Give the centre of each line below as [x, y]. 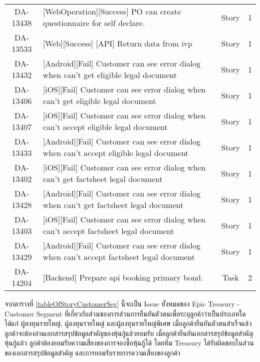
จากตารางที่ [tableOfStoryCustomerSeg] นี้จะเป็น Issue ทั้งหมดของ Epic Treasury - [122, 303]
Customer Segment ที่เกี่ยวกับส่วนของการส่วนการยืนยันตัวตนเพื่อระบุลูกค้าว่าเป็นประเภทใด [125, 313]
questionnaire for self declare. [94, 23]
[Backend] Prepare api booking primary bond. [123, 277]
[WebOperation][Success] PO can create [112, 11]
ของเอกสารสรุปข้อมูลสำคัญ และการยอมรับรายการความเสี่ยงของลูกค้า [92, 352]
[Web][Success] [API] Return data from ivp [118, 43]
